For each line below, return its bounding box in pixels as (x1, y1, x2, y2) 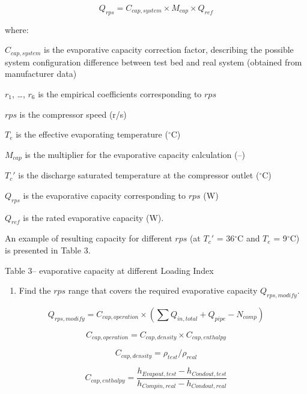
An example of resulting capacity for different (5, 232, 172, 244)
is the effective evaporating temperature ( (16, 128, 168, 141)
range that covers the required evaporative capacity (68, 284, 258, 297)
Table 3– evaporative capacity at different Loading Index (5, 264, 214, 276)
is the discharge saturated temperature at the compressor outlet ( (18, 169, 260, 181)
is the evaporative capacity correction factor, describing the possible (43, 43, 294, 56)
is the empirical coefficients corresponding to (38, 88, 202, 100)
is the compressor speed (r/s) (19, 108, 127, 120)
